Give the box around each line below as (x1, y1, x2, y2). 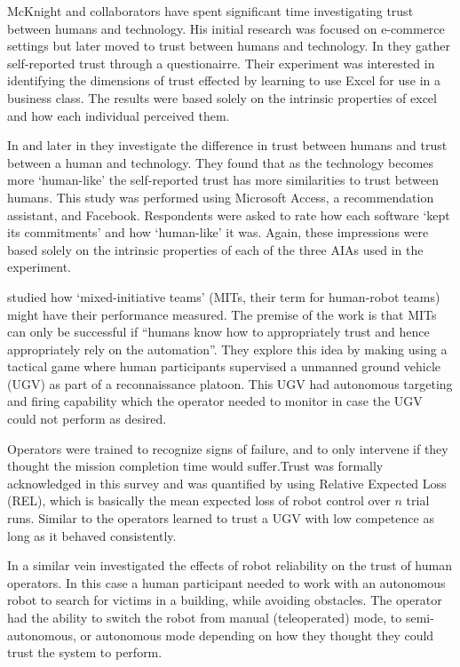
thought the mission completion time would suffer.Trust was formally (7, 457, 384, 475)
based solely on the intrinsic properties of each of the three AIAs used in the (7, 240, 424, 258)
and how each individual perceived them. (7, 106, 230, 124)
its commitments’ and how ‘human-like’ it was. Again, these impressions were (7, 223, 429, 242)
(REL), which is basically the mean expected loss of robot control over (7, 491, 391, 510)
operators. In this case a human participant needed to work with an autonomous (7, 573, 446, 592)
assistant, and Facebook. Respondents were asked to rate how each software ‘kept (7, 205, 450, 224)
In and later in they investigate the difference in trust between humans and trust (7, 136, 448, 155)
